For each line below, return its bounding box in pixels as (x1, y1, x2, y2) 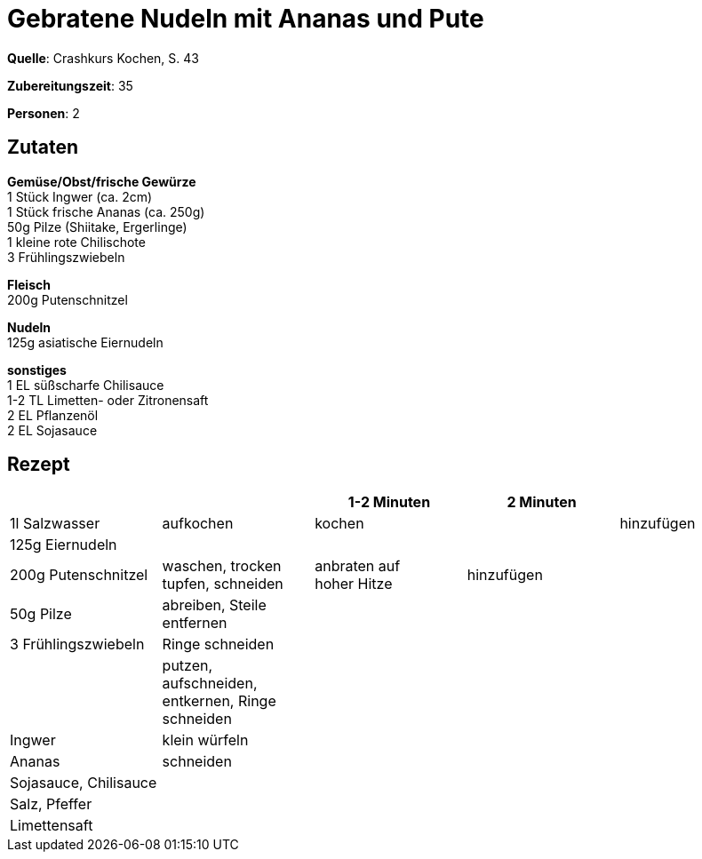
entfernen (162, 614, 227, 632)
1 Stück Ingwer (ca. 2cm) (7, 188, 153, 204)
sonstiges (7, 362, 67, 378)
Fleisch (7, 276, 51, 292)
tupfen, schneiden (162, 575, 283, 593)
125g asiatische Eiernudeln (7, 334, 164, 350)
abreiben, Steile (162, 596, 267, 615)
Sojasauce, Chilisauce (10, 774, 157, 792)
